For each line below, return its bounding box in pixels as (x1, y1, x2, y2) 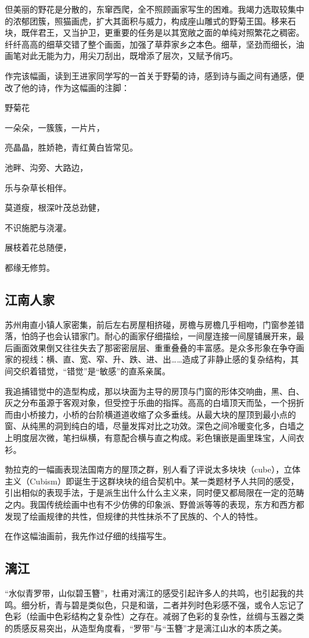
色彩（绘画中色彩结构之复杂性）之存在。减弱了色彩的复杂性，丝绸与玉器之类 (5, 610, 304, 623)
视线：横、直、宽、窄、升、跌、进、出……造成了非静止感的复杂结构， (21, 353, 291, 365)
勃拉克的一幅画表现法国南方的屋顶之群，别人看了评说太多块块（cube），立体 (5, 463, 301, 476)
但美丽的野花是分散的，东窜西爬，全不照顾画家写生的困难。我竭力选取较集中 (5, 3, 304, 15)
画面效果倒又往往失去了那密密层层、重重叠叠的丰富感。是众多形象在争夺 (12, 341, 296, 354)
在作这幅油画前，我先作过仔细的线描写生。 (5, 530, 171, 542)
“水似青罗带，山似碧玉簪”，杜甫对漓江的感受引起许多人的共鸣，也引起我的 (5, 587, 296, 599)
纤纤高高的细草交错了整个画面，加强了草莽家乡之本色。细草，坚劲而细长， (5, 37, 296, 50)
